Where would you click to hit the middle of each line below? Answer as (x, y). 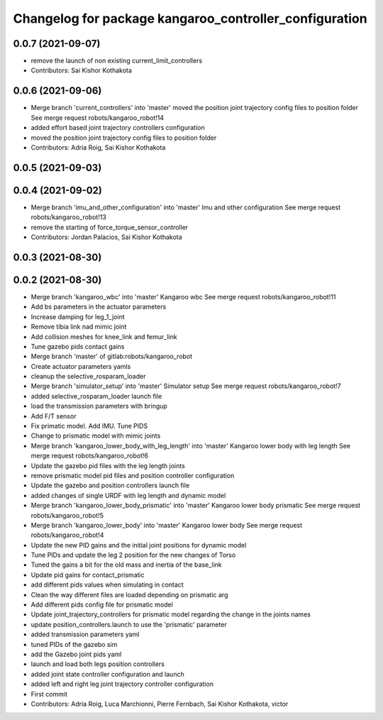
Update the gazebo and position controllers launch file (110, 485)
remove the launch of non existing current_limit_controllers (117, 61)
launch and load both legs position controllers (98, 664)
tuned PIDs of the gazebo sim (74, 644)
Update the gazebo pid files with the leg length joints (108, 465)
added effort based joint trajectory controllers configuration (118, 128)
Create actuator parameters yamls (81, 366)
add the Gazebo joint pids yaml (76, 654)
